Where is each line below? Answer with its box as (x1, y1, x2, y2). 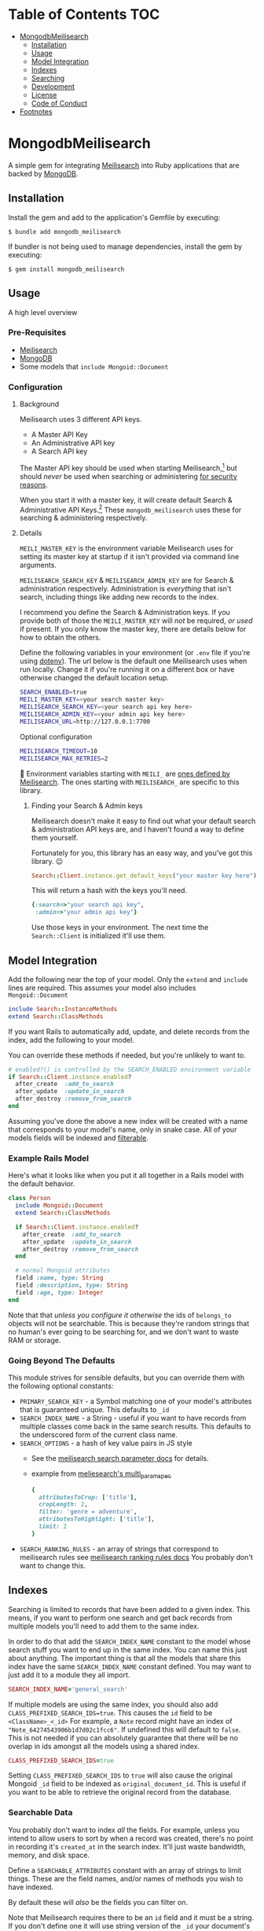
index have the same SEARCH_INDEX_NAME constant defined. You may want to (8, 1662, 251, 1671)
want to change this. (19, 1561, 86, 1570)
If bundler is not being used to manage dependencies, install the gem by (8, 242, 243, 251)
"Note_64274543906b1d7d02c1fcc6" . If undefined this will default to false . (8, 1725, 241, 1734)
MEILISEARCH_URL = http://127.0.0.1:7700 (19, 717, 151, 725)
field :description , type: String (15, 1281, 128, 1289)
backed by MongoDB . (8, 169, 79, 178)
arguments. (19, 561, 57, 570)
